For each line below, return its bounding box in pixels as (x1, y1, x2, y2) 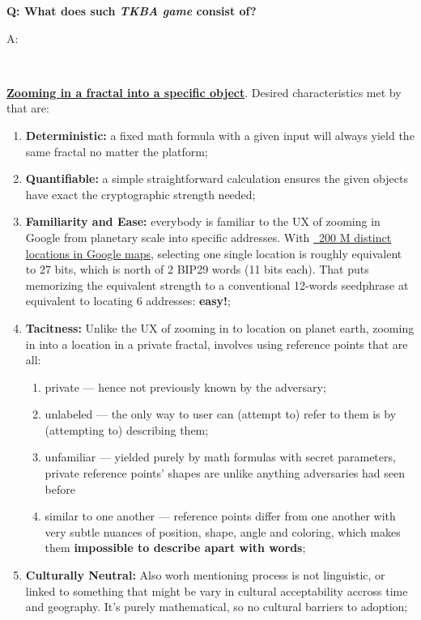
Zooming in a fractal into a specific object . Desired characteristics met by (6, 83, 402, 100)
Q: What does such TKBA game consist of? (6, 2, 257, 19)
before (45, 480, 75, 497)
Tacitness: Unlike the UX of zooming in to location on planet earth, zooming (25, 319, 415, 336)
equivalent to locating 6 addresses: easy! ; (25, 292, 231, 309)
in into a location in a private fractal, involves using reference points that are (25, 335, 408, 352)
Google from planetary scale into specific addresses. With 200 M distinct (25, 228, 392, 245)
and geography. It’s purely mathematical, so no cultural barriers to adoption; (25, 598, 408, 615)
